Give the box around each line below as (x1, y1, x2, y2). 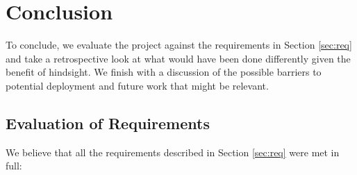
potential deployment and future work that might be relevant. (6, 78, 269, 92)
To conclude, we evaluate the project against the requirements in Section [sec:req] (6, 37, 352, 52)
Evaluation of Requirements (6, 112, 210, 133)
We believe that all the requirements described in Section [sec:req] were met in (6, 144, 340, 159)
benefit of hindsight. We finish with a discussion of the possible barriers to (6, 65, 322, 79)
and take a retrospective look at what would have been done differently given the (6, 51, 351, 65)
